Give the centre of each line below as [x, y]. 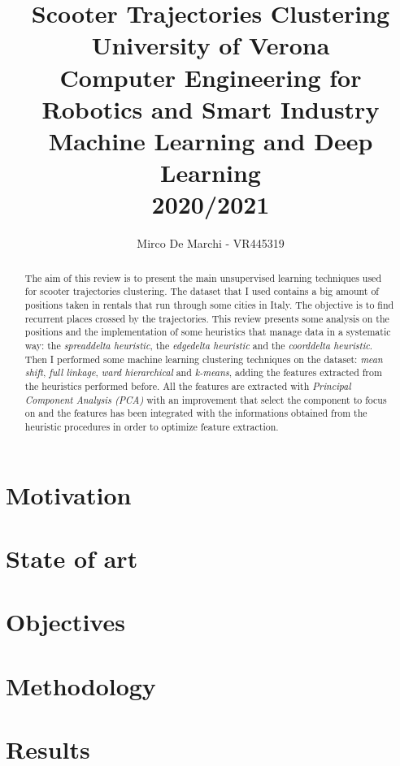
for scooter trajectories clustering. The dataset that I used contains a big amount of [202, 291]
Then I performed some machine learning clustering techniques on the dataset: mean [204, 359]
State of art [72, 558]
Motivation [69, 494]
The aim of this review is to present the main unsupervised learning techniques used [203, 277]
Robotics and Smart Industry [211, 108]
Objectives [65, 622]
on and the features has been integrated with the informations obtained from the [196, 413]
